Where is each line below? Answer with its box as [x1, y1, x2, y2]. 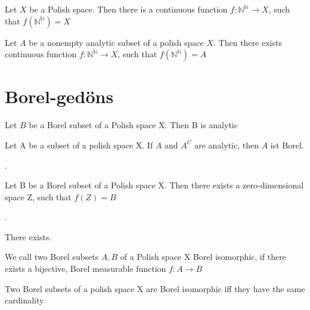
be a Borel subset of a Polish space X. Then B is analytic [29, 119, 238, 131]
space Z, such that [5, 190, 72, 203]
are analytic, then [194, 138, 259, 151]
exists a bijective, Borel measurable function [5, 262, 166, 275]
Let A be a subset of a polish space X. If [5, 138, 153, 151]
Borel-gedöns [5, 84, 114, 108]
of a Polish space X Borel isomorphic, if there [120, 250, 286, 263]
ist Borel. [270, 138, 304, 151]
